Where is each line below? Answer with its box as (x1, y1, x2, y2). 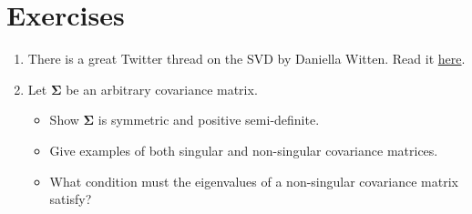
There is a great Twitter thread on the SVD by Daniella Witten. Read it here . (27, 49, 466, 68)
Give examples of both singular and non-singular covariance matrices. (49, 140, 438, 159)
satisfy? (49, 189, 92, 209)
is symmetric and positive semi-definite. (97, 110, 320, 129)
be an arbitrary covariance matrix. (66, 79, 258, 98)
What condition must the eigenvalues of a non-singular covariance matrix (49, 171, 458, 190)
